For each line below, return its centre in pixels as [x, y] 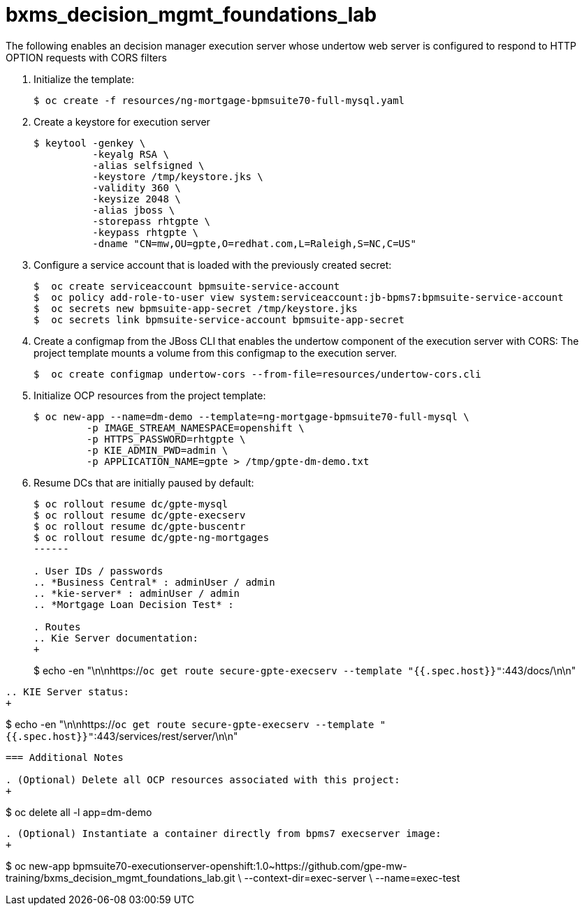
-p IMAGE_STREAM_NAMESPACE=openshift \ [195, 428]
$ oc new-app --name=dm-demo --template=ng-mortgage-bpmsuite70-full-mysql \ [251, 416]
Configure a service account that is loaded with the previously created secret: [213, 265]
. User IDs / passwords [98, 571]
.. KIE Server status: [68, 691]
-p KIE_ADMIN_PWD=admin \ [157, 450]
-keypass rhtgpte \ [146, 232]
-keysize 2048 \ [137, 199]
